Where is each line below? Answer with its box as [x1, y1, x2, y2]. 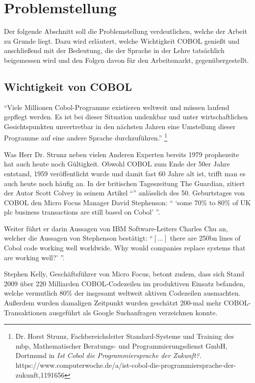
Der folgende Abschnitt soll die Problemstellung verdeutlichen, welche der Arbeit [4, 26, 247, 36]
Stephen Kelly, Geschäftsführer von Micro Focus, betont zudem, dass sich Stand [4, 269, 245, 279]
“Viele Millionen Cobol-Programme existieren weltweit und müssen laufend [4, 102, 229, 112]
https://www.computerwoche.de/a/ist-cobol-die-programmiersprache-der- [15, 360, 236, 370]
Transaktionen [4, 307, 47, 317]
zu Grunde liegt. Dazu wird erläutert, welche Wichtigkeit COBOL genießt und [4, 35, 240, 46]
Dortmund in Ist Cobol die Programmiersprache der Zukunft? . [15, 350, 202, 360]
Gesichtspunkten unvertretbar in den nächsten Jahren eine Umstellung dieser [4, 121, 236, 131]
